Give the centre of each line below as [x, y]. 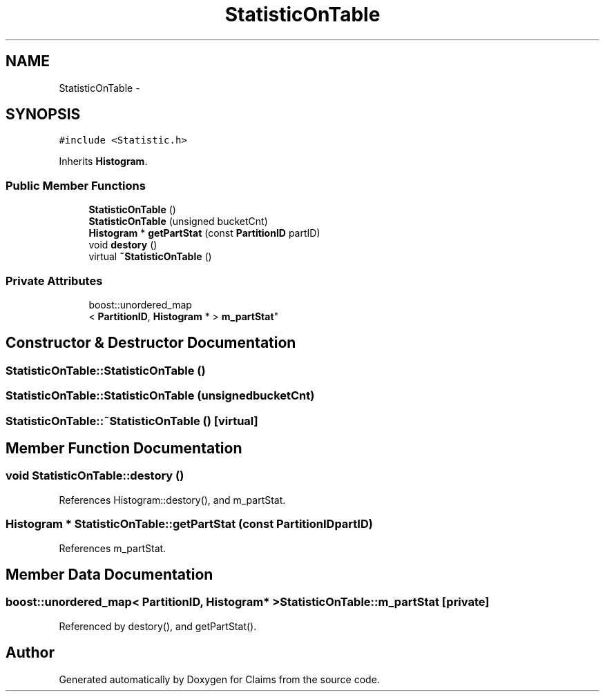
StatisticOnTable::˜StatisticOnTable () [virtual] [132, 421]
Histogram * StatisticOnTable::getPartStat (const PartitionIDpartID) [189, 524]
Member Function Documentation [124, 448]
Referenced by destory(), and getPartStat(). [158, 626]
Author [30, 653]
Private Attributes [54, 281]
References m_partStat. [113, 548]
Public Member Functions [76, 185]
